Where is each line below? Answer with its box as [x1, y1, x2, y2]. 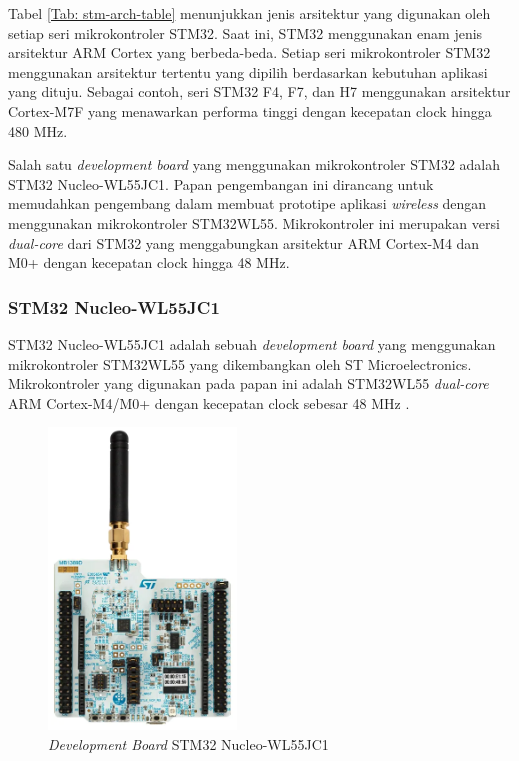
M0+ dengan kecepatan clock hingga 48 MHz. [8, 252, 290, 273]
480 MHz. [8, 120, 68, 141]
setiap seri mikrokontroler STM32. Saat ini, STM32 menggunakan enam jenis [8, 22, 483, 43]
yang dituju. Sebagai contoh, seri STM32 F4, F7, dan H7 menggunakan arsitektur [8, 81, 511, 102]
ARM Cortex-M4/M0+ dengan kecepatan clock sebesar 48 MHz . [8, 392, 410, 413]
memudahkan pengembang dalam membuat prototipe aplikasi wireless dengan [8, 193, 487, 214]
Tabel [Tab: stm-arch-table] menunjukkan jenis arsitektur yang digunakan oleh [8, 3, 491, 23]
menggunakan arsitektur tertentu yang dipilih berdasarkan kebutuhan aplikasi [8, 61, 488, 82]
